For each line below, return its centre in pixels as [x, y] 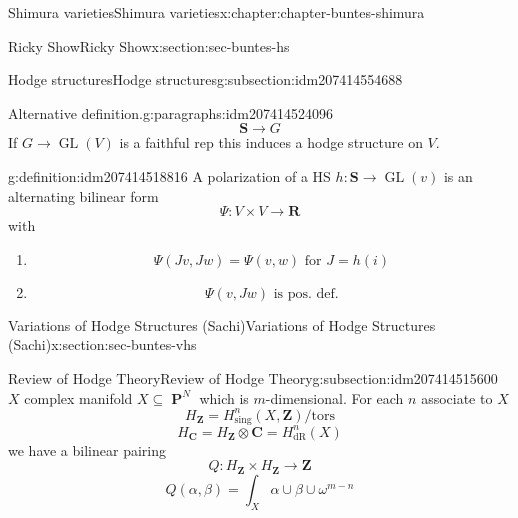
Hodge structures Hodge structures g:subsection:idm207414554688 [205, 79]
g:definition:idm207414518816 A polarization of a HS [169, 175]
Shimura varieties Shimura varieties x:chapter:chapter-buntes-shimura [216, 12]
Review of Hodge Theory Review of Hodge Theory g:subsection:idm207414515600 [253, 377]
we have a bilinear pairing [87, 449]
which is [224, 397]
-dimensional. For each [334, 397]
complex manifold [78, 397]
